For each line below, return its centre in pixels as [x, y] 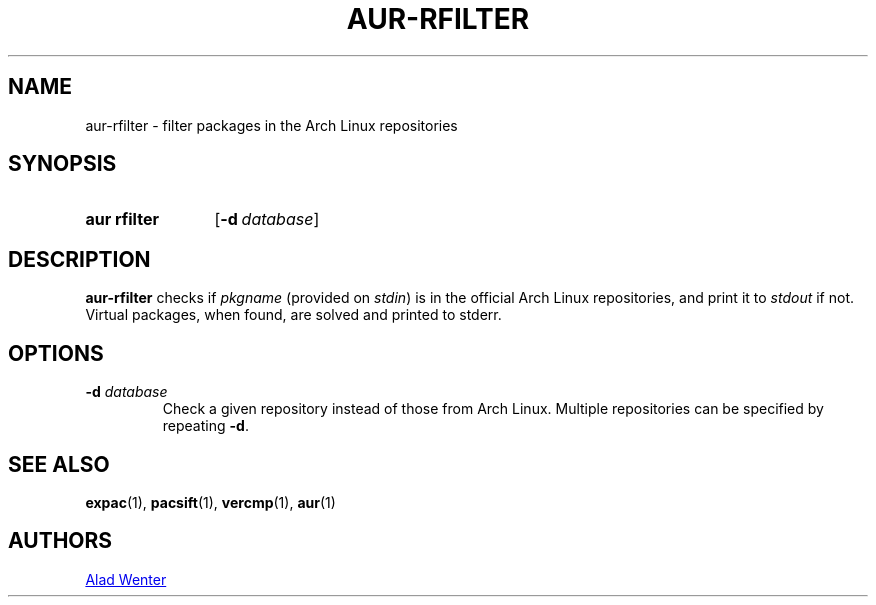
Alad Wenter [126, 579]
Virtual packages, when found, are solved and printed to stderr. [293, 315]
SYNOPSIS [62, 164]
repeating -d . [205, 426]
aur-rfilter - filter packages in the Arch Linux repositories [271, 125]
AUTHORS [60, 541]
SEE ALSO [59, 464]
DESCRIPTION [79, 259]
